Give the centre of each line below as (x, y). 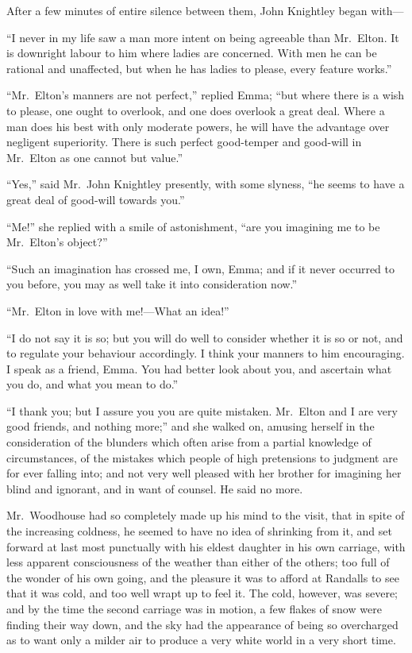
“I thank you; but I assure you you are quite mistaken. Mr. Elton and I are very (202, 410)
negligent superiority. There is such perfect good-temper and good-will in (184, 142)
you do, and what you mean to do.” (92, 384)
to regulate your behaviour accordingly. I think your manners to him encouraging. (206, 353)
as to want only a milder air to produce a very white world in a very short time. (201, 640)
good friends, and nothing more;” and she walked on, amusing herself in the (191, 426)
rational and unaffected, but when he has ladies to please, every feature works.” (199, 68)
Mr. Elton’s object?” (57, 242)
